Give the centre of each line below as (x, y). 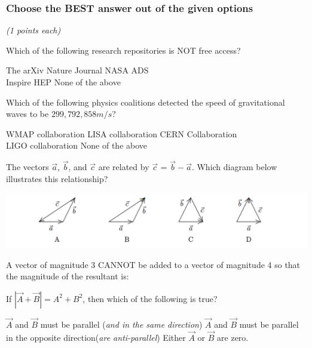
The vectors (27, 167)
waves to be (27, 114)
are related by (124, 167)
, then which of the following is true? (150, 298)
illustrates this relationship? (57, 178)
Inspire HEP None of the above (63, 82)
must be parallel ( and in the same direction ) (121, 324)
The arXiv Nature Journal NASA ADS (77, 70)
